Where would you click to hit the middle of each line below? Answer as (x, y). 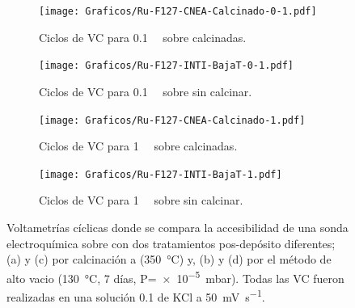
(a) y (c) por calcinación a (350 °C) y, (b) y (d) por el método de (169, 259)
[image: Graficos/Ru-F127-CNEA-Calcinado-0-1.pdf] (178, 11)
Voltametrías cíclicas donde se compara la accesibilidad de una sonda (177, 227)
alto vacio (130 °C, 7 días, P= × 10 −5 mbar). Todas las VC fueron (175, 276)
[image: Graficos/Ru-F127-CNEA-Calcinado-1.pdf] (172, 120)
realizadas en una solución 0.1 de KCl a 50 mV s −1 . (136, 295)
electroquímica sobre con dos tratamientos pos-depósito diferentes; (171, 243)
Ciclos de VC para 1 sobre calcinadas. (138, 146)
